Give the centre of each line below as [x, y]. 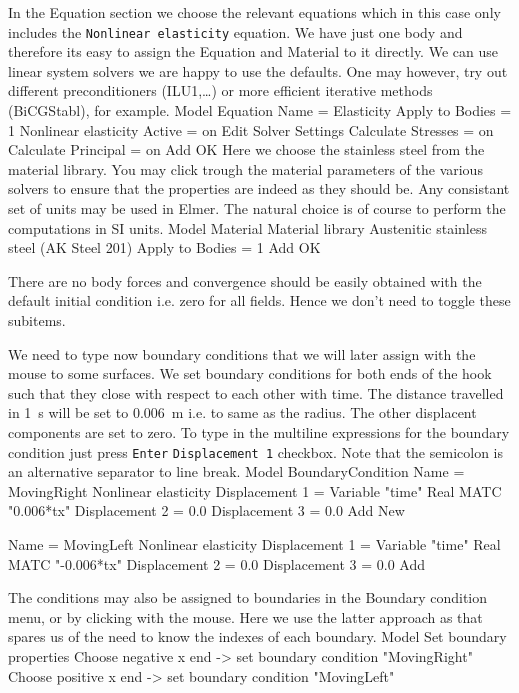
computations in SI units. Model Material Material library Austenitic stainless [247, 227]
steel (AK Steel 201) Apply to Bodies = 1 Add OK [164, 247]
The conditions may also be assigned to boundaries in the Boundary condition [248, 597]
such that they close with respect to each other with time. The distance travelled [256, 392]
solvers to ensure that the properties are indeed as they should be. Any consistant [259, 188]
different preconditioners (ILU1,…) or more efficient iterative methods [220, 90]
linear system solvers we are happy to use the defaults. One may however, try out [258, 70]
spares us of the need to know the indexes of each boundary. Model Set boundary [257, 636]
